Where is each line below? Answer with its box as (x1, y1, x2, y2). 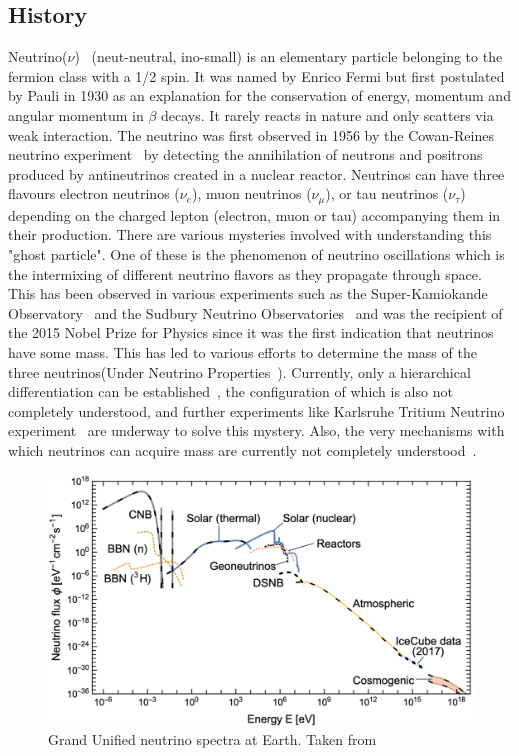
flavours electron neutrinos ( (8, 183, 180, 204)
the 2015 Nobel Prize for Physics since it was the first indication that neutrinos (8, 322, 494, 343)
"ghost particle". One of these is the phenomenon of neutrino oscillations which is (8, 244, 505, 264)
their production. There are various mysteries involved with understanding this (8, 224, 492, 245)
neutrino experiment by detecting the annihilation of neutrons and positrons (8, 144, 483, 165)
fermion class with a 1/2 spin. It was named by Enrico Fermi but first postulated (8, 65, 505, 86)
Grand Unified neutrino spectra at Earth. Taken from (48, 729, 377, 750)
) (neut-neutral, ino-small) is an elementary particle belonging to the (74, 46, 503, 67)
